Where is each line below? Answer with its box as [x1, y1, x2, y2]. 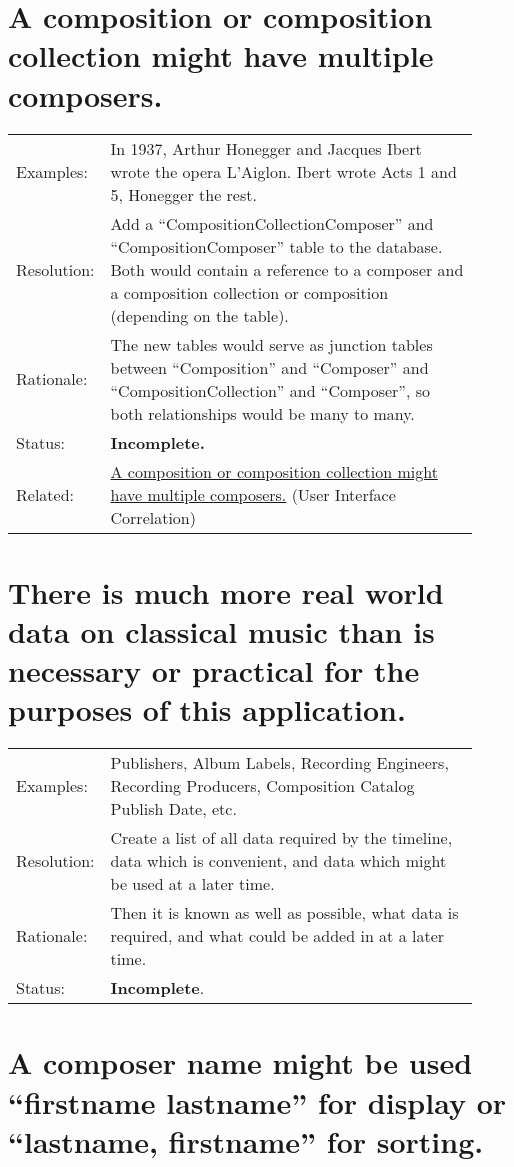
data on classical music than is [8, 610, 435, 651]
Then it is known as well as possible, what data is [110, 901, 459, 925]
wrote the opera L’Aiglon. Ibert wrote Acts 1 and [110, 159, 457, 183]
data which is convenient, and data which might [110, 849, 447, 873]
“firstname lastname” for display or [8, 1081, 507, 1122]
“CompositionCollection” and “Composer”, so [110, 378, 430, 402]
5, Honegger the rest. [110, 182, 257, 206]
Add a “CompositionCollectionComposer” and [110, 211, 434, 235]
